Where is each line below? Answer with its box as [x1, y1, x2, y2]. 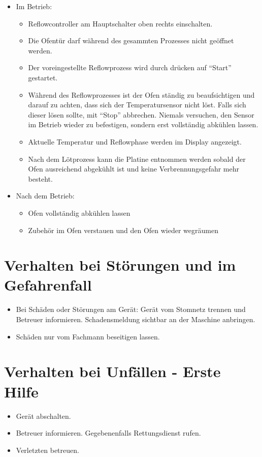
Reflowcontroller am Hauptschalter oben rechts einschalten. [28, 18, 213, 28]
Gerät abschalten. [16, 410, 71, 421]
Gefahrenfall [4, 274, 92, 295]
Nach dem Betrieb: [16, 190, 75, 201]
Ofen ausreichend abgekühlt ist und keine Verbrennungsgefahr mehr [28, 163, 240, 174]
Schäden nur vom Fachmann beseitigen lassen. [16, 331, 160, 341]
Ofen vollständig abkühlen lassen [28, 207, 130, 218]
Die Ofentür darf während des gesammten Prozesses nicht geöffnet [28, 35, 234, 46]
